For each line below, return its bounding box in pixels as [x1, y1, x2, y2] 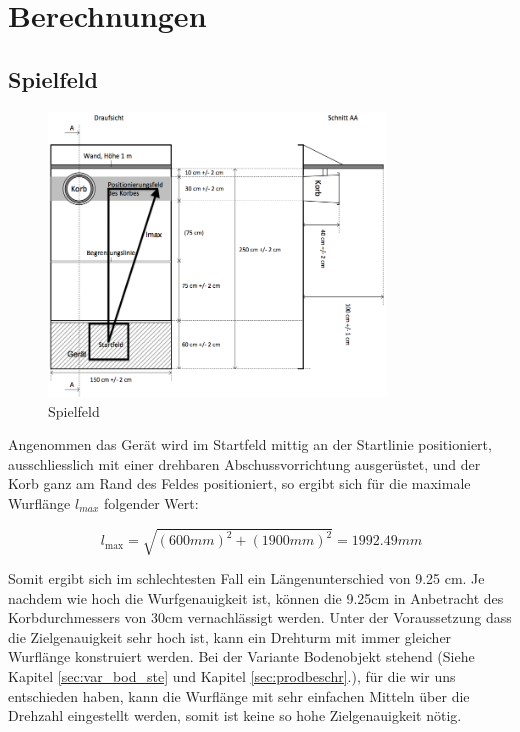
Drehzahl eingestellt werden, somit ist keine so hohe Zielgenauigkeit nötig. [8, 705, 462, 726]
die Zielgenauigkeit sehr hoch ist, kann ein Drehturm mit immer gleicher [8, 626, 452, 647]
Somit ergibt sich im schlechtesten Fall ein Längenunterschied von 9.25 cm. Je [8, 568, 485, 589]
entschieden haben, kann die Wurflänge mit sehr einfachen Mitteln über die [8, 685, 470, 706]
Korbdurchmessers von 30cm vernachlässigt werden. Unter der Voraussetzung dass [8, 607, 512, 628]
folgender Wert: [103, 492, 199, 513]
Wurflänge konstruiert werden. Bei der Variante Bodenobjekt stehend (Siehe [8, 646, 475, 667]
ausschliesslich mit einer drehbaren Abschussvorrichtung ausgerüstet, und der [8, 453, 481, 474]
